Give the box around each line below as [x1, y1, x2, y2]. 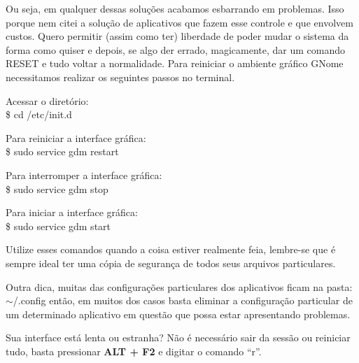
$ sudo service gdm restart [6, 144, 119, 159]
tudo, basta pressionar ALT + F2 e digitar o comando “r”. [6, 343, 262, 358]
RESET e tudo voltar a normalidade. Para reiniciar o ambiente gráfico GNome [6, 56, 344, 71]
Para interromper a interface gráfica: [6, 167, 162, 182]
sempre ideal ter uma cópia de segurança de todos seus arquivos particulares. [6, 255, 336, 270]
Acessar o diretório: [6, 93, 89, 108]
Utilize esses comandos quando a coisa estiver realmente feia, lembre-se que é [6, 242, 336, 257]
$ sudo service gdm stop [6, 181, 108, 196]
